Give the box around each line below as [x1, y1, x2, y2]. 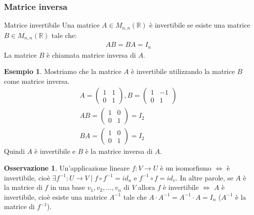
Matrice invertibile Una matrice [4, 20, 100, 30]
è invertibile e [34, 146, 76, 156]
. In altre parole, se [175, 172, 233, 182]
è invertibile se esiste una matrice [149, 20, 250, 30]
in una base [50, 182, 85, 192]
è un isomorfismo [160, 163, 212, 173]
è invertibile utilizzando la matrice [131, 66, 235, 76]
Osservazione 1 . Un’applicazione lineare [4, 163, 130, 173]
